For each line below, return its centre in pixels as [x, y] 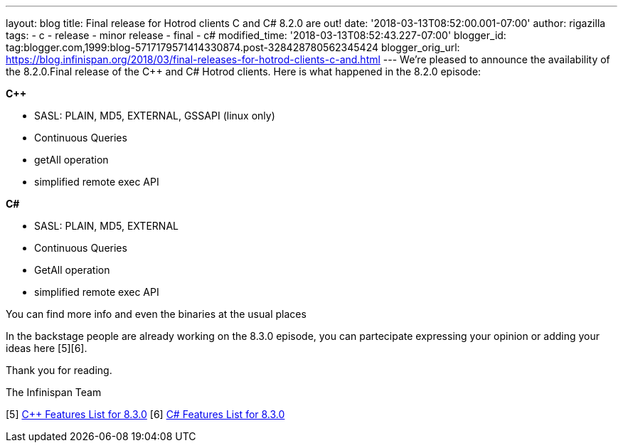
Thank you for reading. [59, 370]
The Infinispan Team [54, 392]
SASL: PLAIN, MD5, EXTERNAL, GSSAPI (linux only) [155, 116]
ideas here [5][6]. [47, 348]
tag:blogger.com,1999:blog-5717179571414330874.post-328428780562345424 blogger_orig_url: [233, 47]
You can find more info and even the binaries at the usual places [156, 314]
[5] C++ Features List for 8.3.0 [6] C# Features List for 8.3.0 [145, 414]
